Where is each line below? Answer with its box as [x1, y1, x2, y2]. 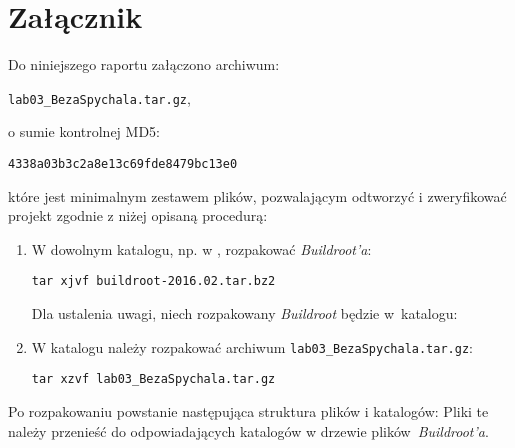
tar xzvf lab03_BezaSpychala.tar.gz [31, 372, 276, 387]
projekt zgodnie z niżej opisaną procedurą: [8, 205, 268, 226]
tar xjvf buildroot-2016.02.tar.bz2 [31, 274, 276, 289]
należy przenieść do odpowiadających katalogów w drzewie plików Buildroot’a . [8, 420, 489, 441]
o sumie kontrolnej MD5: [8, 121, 160, 142]
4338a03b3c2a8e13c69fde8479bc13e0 [8, 156, 238, 171]
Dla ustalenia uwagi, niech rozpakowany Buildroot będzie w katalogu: [31, 303, 458, 324]
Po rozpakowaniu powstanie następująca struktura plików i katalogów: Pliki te [8, 400, 489, 421]
